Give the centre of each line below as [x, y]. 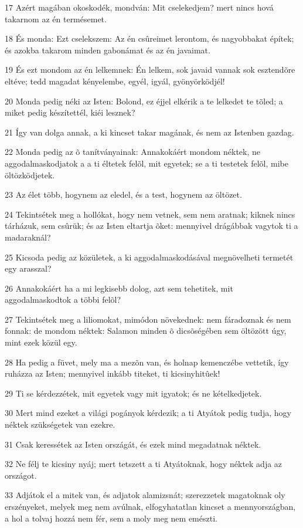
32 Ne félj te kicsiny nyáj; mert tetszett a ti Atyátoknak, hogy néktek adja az [144, 464]
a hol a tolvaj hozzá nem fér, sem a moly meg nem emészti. [111, 518]
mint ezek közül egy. [41, 342]
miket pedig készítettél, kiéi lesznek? [70, 112]
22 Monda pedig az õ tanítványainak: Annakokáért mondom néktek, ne [133, 152]
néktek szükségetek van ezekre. [60, 424]
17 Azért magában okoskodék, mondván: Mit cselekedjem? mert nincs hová [139, 7]
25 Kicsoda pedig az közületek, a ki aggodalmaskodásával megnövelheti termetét [149, 257]
